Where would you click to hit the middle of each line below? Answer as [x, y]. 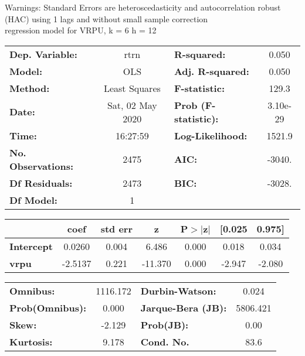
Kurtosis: [31, 341]
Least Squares [132, 88]
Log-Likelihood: [211, 135]
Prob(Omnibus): [48, 307]
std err [116, 228]
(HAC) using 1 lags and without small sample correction [106, 18]
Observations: [42, 166]
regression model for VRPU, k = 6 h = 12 [81, 30]
